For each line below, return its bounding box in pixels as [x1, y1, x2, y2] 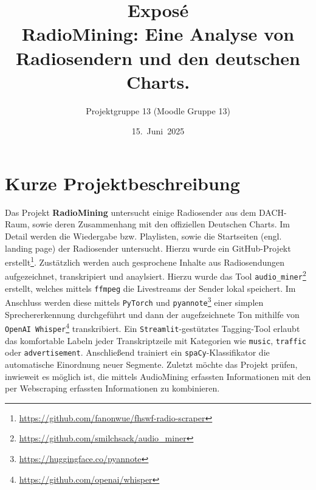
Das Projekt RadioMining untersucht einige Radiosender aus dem [5, 205, 256, 218]
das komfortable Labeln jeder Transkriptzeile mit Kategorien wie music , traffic [5, 334, 306, 347]
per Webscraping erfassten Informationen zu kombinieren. [5, 382, 220, 395]
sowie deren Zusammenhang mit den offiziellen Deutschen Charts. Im [32, 218, 290, 230]
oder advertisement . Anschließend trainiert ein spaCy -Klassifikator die [5, 346, 270, 359]
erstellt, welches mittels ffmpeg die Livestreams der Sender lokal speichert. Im [5, 281, 296, 294]
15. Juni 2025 [131, 125, 185, 137]
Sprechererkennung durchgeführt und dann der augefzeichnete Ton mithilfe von [5, 308, 300, 320]
